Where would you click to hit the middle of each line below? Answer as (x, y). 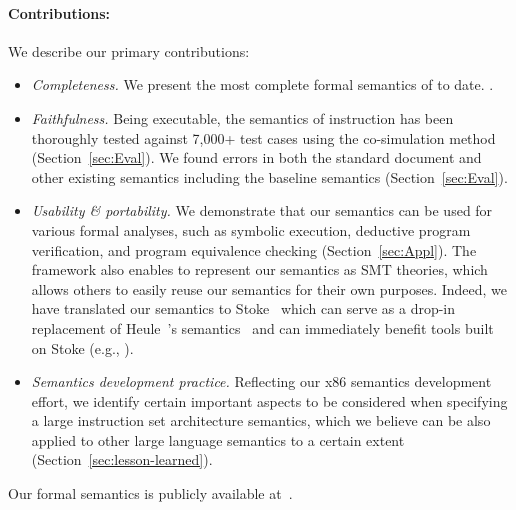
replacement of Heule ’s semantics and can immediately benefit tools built (262, 327)
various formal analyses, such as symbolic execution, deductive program (251, 229)
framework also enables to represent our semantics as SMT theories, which (259, 269)
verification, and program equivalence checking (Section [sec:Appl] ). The (254, 249)
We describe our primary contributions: (129, 50)
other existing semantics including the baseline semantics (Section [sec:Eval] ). (269, 176)
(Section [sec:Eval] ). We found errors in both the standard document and (256, 157)
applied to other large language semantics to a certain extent (218, 439)
